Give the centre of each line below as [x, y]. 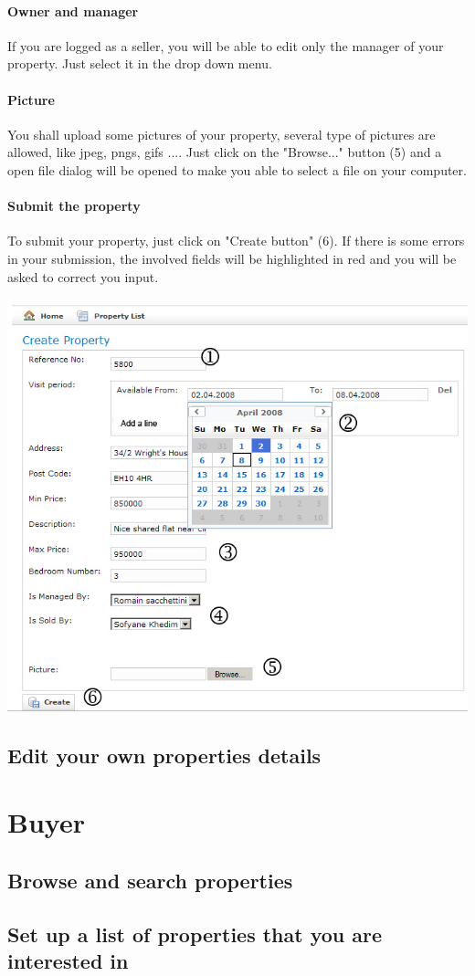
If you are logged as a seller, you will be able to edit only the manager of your [226, 45]
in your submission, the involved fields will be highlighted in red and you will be [232, 258]
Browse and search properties [150, 880]
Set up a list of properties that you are [195, 934]
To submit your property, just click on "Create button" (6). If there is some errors [236, 241]
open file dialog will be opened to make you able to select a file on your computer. [237, 169]
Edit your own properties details [164, 755]
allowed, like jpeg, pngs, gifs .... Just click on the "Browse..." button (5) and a [225, 152]
